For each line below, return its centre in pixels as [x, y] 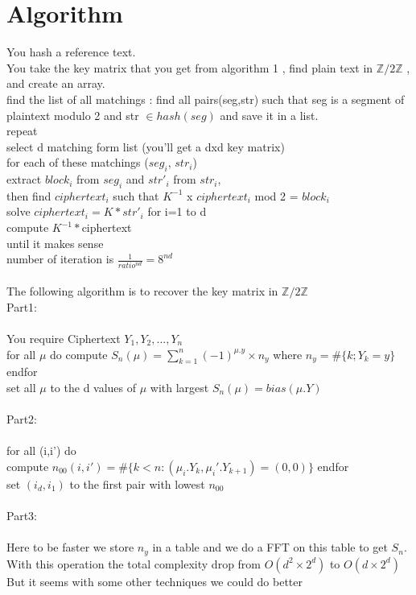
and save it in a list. [269, 115]
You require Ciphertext [64, 338]
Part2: [22, 419]
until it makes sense [55, 243]
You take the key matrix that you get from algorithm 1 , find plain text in [190, 67]
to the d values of [93, 387]
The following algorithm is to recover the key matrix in [142, 291]
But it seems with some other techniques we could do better [155, 581]
